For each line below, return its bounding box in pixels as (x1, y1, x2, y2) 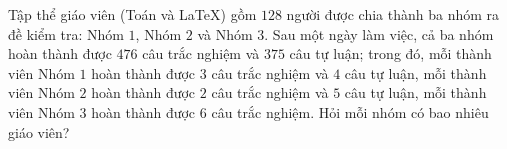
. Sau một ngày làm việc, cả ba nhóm (264, 23, 494, 44)
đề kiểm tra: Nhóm (8, 23, 124, 44)
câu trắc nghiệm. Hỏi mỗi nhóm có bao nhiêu (211, 101, 489, 122)
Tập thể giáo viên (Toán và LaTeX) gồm (8, 4, 257, 24)
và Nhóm (197, 23, 253, 44)
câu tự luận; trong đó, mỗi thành (289, 43, 492, 64)
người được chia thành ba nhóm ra (286, 4, 500, 24)
